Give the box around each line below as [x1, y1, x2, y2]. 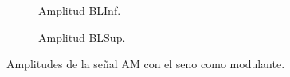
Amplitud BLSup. [38, 29, 126, 45]
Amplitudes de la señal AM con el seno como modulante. [6, 56, 285, 72]
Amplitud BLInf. [38, 2, 121, 18]
